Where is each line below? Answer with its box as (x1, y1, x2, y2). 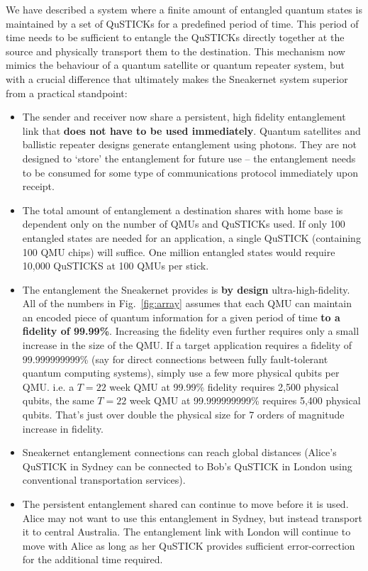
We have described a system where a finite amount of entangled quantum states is (6, 2, 362, 16)
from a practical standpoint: (6, 85, 128, 100)
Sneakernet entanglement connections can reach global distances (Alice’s (22, 445, 337, 460)
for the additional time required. (22, 552, 163, 567)
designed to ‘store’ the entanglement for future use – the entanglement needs (22, 150, 356, 165)
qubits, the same (22, 393, 94, 408)
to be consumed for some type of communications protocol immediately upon (22, 165, 358, 179)
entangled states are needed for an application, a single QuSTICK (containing (22, 230, 361, 245)
